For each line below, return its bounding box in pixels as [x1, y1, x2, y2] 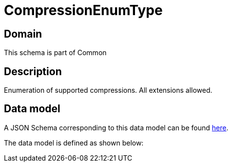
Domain [4, 27, 42, 40]
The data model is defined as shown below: [4, 138, 144, 147]
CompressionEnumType [4, 2, 163, 19]
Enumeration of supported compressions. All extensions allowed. [4, 86, 213, 95]
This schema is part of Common [4, 48, 107, 57]
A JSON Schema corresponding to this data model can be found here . [4, 123, 229, 132]
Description [4, 65, 62, 78]
